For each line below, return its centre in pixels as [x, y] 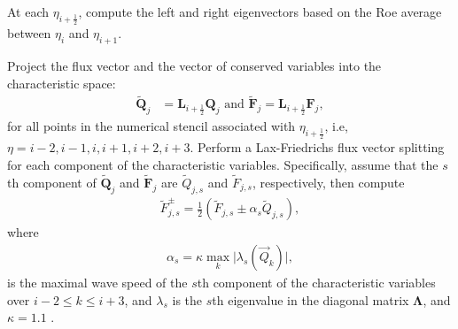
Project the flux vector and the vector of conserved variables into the [194, 65]
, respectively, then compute [328, 182]
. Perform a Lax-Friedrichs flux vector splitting [317, 147]
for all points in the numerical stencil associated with [151, 126]
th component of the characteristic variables [316, 282]
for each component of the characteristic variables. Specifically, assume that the [223, 164]
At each [28, 11]
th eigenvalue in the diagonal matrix [311, 299]
